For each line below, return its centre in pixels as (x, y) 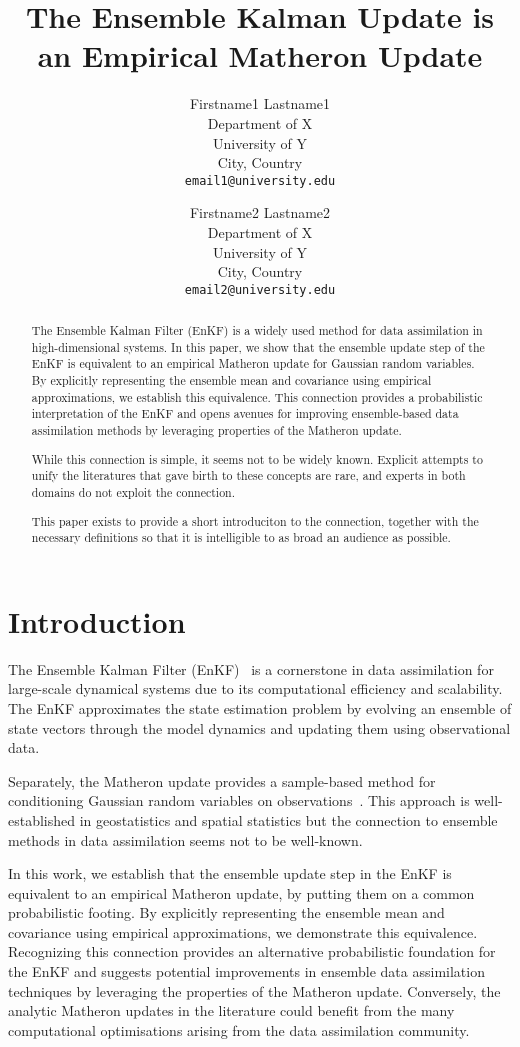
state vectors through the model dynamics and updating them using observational (259, 727)
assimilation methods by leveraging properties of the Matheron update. (216, 430)
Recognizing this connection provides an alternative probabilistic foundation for (252, 951)
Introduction (97, 620)
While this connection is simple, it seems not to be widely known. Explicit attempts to (257, 458)
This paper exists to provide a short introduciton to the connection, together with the (255, 520)
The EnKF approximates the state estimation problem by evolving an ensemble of (260, 707)
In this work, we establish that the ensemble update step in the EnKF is (230, 873)
